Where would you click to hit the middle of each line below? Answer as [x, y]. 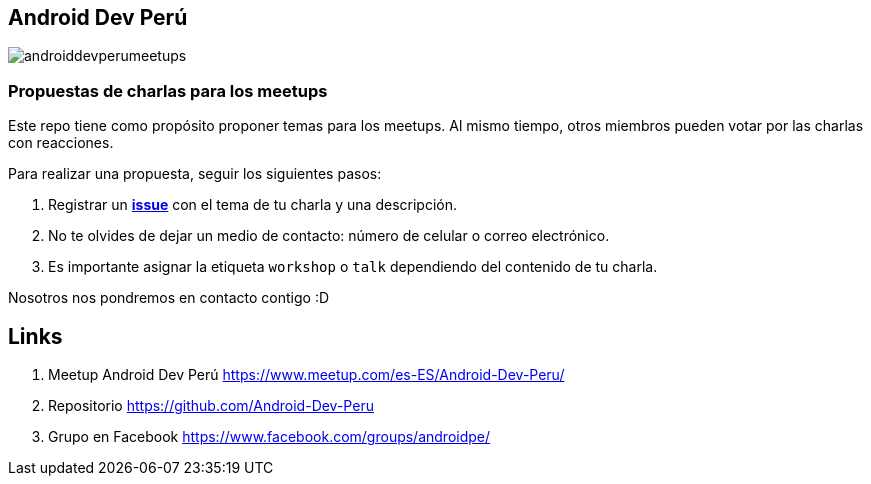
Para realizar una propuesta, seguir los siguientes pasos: [195, 174]
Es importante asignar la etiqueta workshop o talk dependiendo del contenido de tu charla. [353, 267]
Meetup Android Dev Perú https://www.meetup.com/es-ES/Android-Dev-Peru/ [306, 375]
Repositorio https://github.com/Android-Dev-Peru [211, 406]
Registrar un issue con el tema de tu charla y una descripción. [252, 205]
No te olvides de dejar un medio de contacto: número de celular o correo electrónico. [329, 236]
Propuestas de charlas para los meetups [168, 90]
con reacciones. [61, 143]
